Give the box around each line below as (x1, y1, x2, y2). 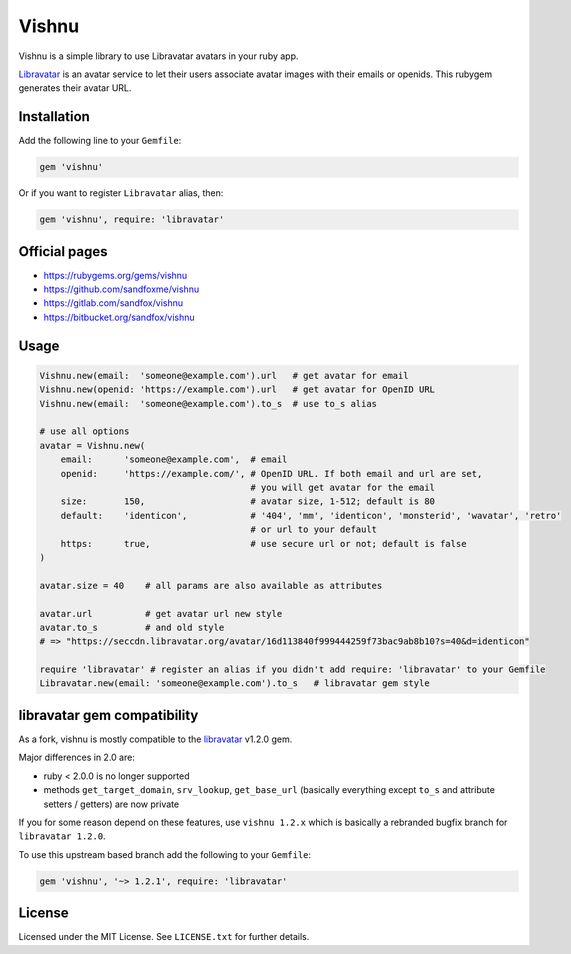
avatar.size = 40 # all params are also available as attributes (39, 580, 383, 591)
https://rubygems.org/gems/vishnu (43, 269, 188, 281)
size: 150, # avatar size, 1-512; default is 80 (60, 496, 435, 507)
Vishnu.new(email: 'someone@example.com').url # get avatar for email (39, 370, 409, 381)
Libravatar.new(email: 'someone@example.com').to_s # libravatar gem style (39, 678, 430, 689)
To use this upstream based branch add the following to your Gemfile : (18, 848, 312, 860)
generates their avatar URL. (18, 82, 132, 94)
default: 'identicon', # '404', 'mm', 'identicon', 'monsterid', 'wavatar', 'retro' (60, 510, 562, 521)
